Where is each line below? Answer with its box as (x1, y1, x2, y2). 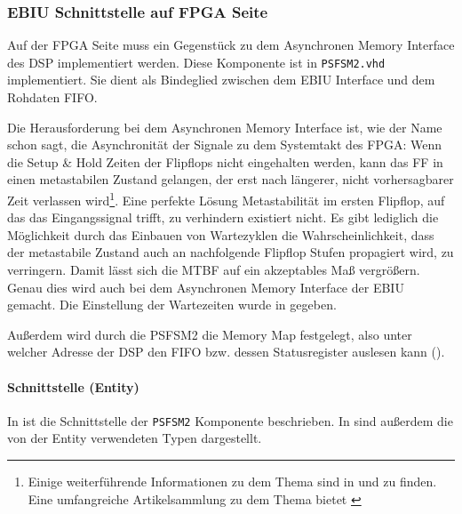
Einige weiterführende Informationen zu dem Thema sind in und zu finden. (28, 472, 437, 491)
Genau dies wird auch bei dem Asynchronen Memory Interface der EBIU (7, 277, 404, 296)
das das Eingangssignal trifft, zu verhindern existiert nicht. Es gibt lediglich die (7, 208, 439, 227)
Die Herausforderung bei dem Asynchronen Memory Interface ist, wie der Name (7, 117, 442, 136)
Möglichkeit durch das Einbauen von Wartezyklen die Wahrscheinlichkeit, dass (7, 225, 434, 244)
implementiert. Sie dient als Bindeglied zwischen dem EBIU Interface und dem (7, 70, 435, 89)
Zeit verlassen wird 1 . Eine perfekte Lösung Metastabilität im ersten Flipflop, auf (7, 189, 445, 209)
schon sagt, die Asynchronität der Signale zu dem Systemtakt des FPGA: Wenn (7, 135, 442, 154)
